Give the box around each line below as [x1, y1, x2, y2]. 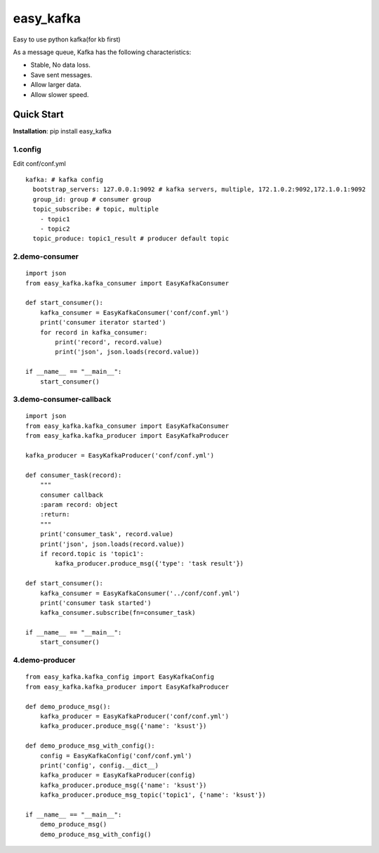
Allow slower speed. [30, 90, 89, 98]
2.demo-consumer [13, 252, 79, 261]
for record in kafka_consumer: [39, 328, 148, 337]
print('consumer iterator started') [39, 318, 166, 327]
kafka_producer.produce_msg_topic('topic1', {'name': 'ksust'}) [39, 791, 266, 799]
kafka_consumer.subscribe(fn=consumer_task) [39, 608, 196, 617]
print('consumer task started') [39, 599, 152, 607]
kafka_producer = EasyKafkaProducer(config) [39, 771, 196, 779]
